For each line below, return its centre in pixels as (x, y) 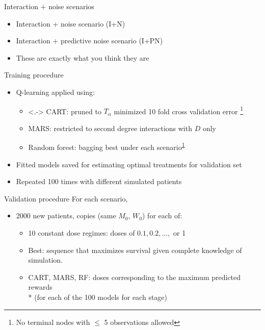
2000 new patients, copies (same (66, 215)
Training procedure (34, 75)
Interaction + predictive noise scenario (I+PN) (89, 41)
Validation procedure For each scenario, (66, 198)
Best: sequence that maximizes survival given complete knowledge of (135, 250)
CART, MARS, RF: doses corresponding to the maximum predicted (135, 277)
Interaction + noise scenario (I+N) (71, 23)
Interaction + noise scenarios (49, 6)
